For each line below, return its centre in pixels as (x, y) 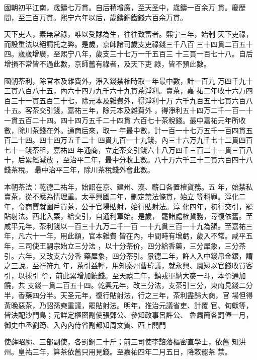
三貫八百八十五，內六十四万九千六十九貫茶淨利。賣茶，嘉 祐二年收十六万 (125, 91)
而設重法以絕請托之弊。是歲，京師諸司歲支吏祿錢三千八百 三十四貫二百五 (125, 44)
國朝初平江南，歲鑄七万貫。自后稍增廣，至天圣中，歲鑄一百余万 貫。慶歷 (125, 7)
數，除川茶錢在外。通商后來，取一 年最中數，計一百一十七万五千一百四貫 (125, 130)
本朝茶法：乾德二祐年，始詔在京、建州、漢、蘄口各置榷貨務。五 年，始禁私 (128, 186)
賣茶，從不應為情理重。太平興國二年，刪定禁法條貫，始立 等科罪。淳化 (121, 196)
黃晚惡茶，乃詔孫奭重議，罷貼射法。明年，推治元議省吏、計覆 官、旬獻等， (128, 305)
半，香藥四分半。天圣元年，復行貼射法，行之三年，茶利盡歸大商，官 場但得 (128, 295)
